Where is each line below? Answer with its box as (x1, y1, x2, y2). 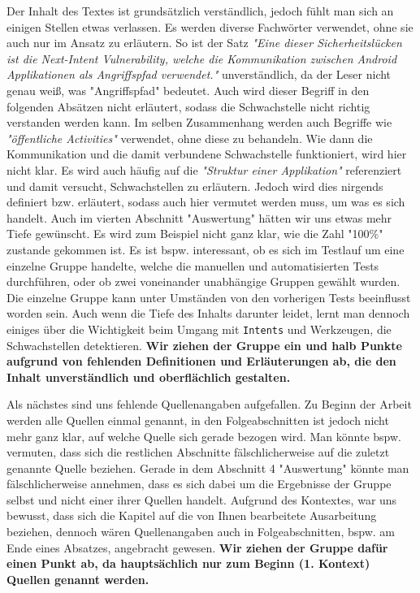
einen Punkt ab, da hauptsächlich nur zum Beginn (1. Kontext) (6, 555, 370, 572)
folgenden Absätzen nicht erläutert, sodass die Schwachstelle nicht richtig (6, 97, 370, 115)
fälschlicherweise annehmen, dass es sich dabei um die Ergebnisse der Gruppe (6, 475, 392, 492)
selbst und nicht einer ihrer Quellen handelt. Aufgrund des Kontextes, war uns (6, 491, 397, 508)
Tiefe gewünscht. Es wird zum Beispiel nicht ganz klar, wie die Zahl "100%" (6, 225, 383, 242)
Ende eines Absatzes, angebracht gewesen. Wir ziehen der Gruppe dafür (6, 539, 388, 556)
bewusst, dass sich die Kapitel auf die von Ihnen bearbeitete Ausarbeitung (6, 507, 377, 524)
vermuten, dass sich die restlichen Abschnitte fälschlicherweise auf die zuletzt (6, 444, 390, 461)
